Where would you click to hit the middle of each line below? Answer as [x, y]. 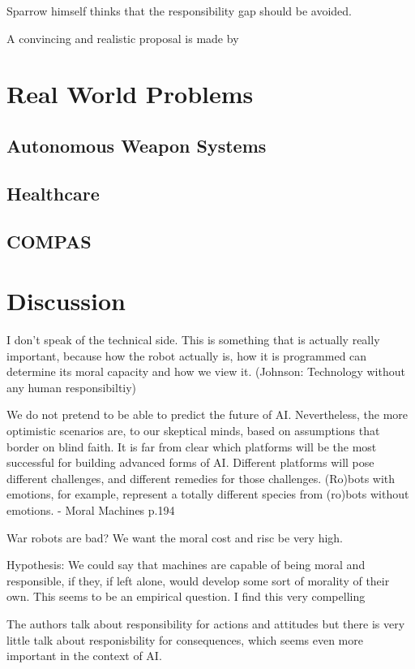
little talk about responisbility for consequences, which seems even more [185, 639]
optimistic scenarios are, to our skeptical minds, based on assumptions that [193, 430]
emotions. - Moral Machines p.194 [91, 509]
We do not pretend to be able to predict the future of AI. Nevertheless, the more [207, 414]
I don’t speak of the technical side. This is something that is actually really [193, 340]
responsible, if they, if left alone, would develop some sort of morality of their [198, 580]
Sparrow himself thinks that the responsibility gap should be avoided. [180, 11]
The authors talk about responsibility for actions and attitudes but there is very [206, 623]
